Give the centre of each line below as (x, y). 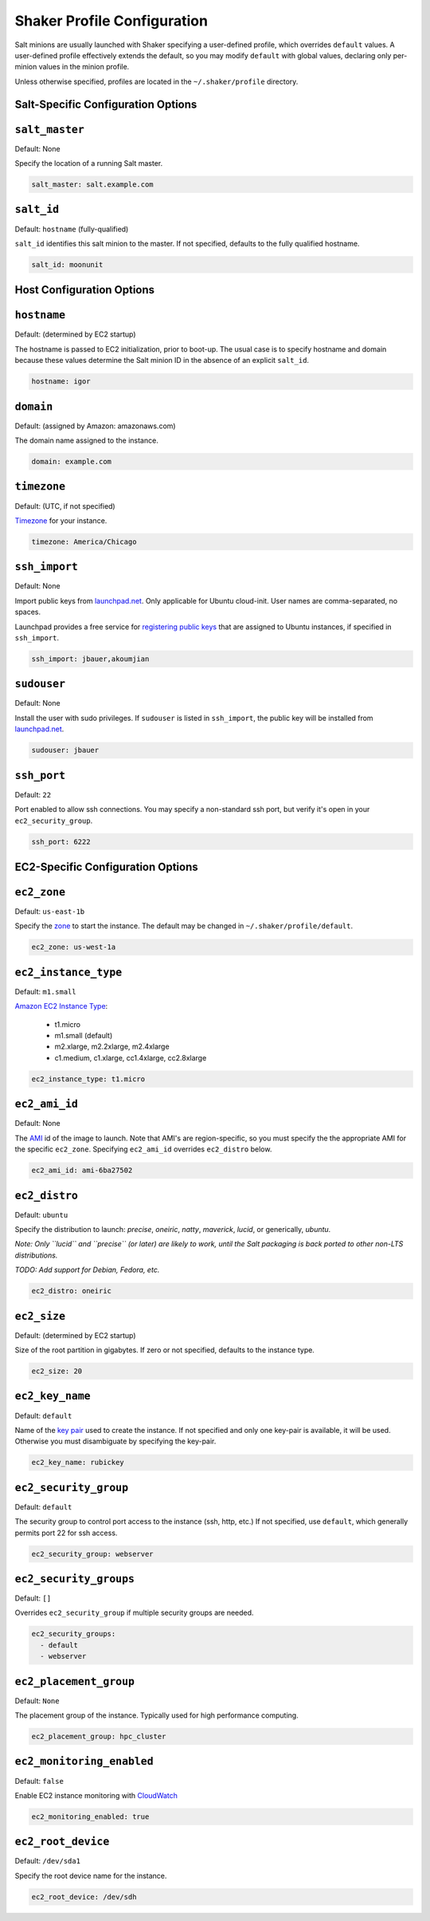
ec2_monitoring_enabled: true (90, 1817)
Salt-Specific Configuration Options (106, 104)
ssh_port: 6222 (61, 842)
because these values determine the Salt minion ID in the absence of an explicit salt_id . (162, 360)
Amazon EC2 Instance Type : (61, 1006)
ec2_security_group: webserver (93, 1554)
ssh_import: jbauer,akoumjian (90, 659)
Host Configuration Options (85, 290)
